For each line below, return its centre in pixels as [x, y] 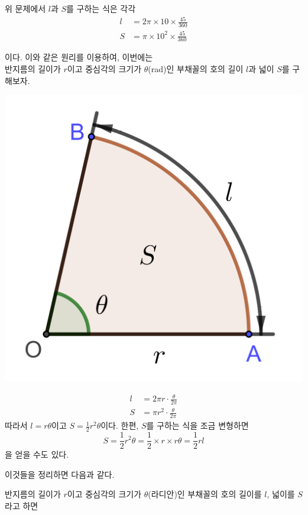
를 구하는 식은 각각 [101, 8]
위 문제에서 [25, 8]
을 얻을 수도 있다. [37, 454]
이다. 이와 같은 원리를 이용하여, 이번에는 [79, 57]
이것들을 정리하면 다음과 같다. [60, 474]
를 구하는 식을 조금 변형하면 [197, 425]
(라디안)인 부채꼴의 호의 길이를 [205, 494]
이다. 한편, [120, 425]
